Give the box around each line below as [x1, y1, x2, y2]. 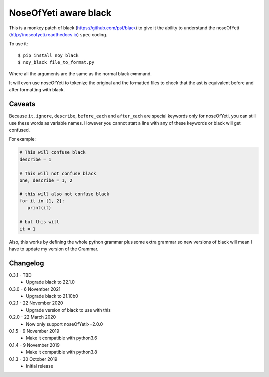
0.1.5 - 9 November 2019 [9, 328, 60, 334]
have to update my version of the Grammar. [9, 246, 99, 252]
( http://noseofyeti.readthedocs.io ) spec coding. [9, 31, 107, 37]
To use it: [9, 41, 28, 47]
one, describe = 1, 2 [19, 177, 73, 183]
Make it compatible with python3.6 [26, 335, 97, 341]
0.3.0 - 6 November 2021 [9, 286, 61, 292]
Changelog [9, 259, 44, 267]
